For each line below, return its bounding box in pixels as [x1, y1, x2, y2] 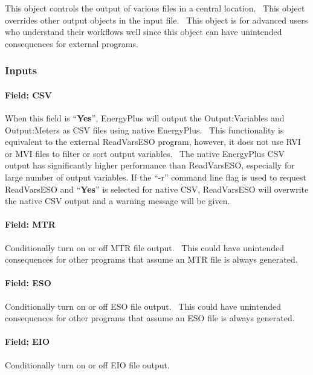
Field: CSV [5, 88, 52, 101]
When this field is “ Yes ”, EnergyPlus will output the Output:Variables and [5, 112, 285, 124]
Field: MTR [5, 218, 56, 231]
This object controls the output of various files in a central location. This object [5, 2, 305, 14]
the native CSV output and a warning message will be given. [5, 194, 230, 207]
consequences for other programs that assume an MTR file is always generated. [5, 253, 298, 266]
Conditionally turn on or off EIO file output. [5, 358, 170, 371]
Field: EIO [5, 335, 50, 348]
